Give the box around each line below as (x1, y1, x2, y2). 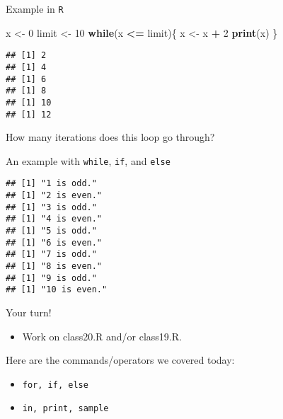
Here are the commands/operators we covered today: (6, 352, 235, 367)
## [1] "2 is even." (6, 190, 103, 201)
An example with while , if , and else (6, 153, 171, 168)
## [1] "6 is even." (6, 237, 103, 248)
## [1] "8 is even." (6, 261, 103, 272)
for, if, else (22, 379, 88, 390)
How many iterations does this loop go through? (6, 130, 215, 144)
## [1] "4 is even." (6, 214, 103, 224)
